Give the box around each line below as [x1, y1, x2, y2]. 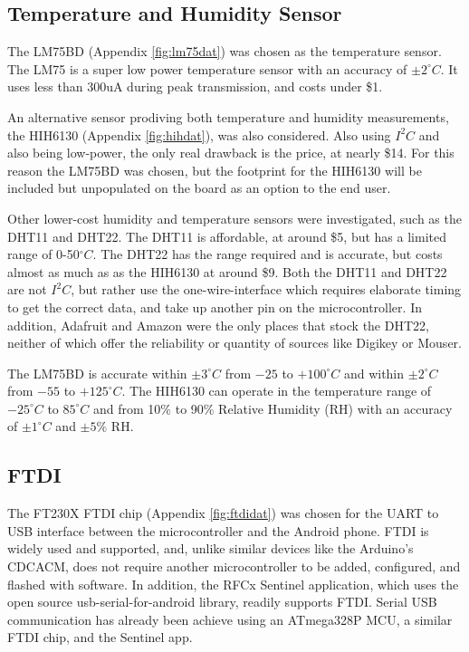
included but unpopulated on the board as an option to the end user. [7, 178, 391, 197]
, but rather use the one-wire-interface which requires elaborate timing [71, 280, 462, 299]
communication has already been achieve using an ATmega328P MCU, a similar [7, 609, 453, 628]
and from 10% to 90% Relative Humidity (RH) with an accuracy [93, 398, 453, 417]
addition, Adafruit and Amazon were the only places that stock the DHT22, [7, 315, 429, 334]
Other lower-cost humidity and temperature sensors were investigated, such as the [7, 208, 462, 227]
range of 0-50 [7, 244, 80, 264]
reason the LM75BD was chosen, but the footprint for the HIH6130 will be [7, 160, 422, 179]
